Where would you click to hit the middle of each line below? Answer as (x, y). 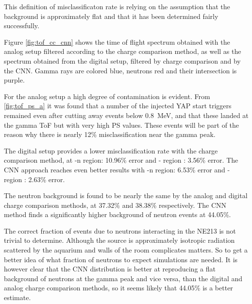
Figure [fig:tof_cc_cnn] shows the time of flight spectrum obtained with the (117, 42)
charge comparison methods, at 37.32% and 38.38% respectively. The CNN (115, 205)
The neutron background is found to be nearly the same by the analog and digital (126, 195)
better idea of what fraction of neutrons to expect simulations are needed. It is (121, 259)
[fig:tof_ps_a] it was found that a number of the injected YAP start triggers (118, 106)
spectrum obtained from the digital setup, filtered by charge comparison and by (122, 60)
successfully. (22, 25)
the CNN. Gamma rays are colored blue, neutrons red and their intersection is (120, 70)
